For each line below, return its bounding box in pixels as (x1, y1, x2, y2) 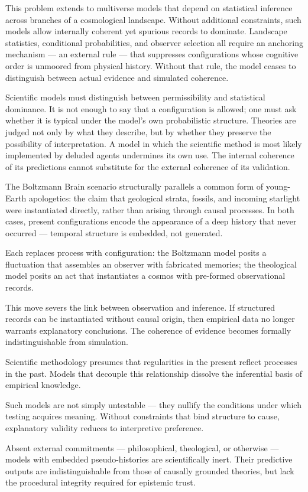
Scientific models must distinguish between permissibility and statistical (5, 91, 265, 103)
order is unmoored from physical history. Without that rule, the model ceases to (5, 59, 296, 71)
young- (265, 180, 290, 193)
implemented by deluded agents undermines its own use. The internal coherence (5, 149, 294, 161)
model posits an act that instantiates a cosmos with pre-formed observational (5, 269, 286, 282)
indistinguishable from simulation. (5, 335, 128, 348)
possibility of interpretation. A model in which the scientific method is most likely (5, 137, 302, 149)
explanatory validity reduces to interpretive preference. (5, 422, 204, 434)
